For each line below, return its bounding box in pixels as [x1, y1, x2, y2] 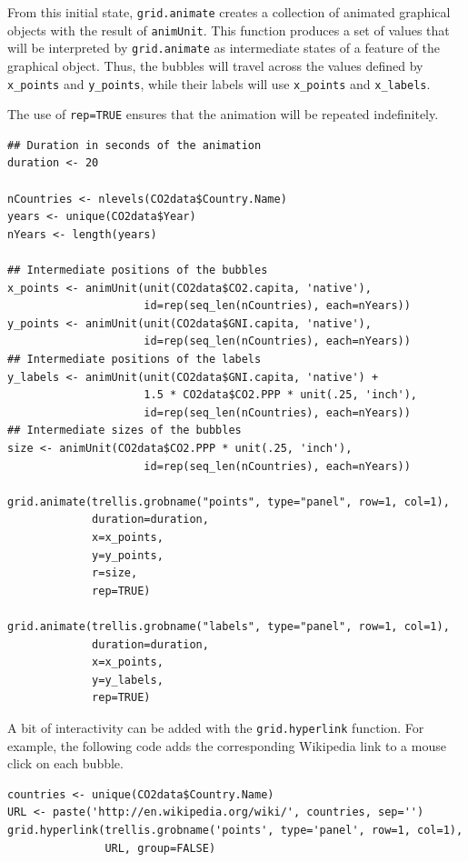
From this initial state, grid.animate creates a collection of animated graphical [7, 3, 451, 21]
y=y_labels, [92, 673, 164, 687]
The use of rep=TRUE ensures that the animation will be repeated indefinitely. [7, 105, 439, 124]
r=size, [92, 566, 138, 580]
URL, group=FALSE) [105, 841, 216, 855]
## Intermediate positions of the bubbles [7, 264, 268, 277]
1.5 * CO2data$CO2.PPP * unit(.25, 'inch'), [144, 388, 418, 402]
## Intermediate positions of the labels [7, 353, 262, 366]
